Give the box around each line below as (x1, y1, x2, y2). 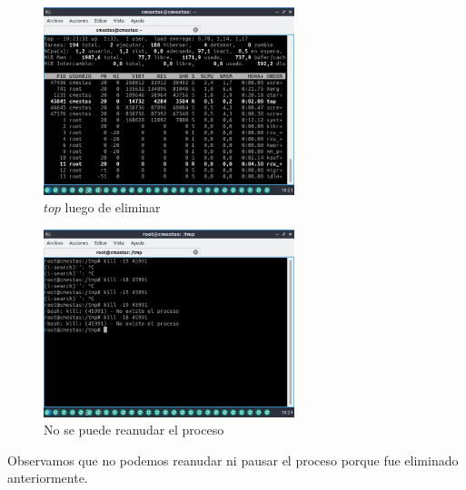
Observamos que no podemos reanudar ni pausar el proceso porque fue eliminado (7, 450, 459, 469)
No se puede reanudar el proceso (44, 420, 224, 439)
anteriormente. (7, 468, 88, 487)
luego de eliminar (64, 198, 161, 217)
